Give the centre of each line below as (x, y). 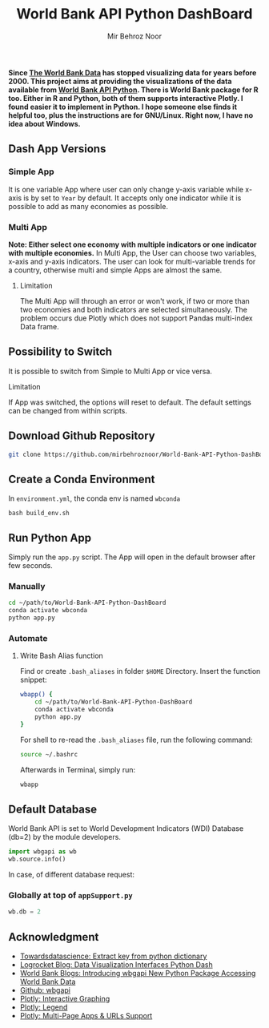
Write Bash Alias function (62, 656)
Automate (28, 638)
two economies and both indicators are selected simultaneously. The (134, 309)
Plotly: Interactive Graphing (65, 998)
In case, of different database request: (71, 874)
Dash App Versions (57, 149)
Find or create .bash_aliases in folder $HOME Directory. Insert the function (140, 671)
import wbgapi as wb (43, 852)
